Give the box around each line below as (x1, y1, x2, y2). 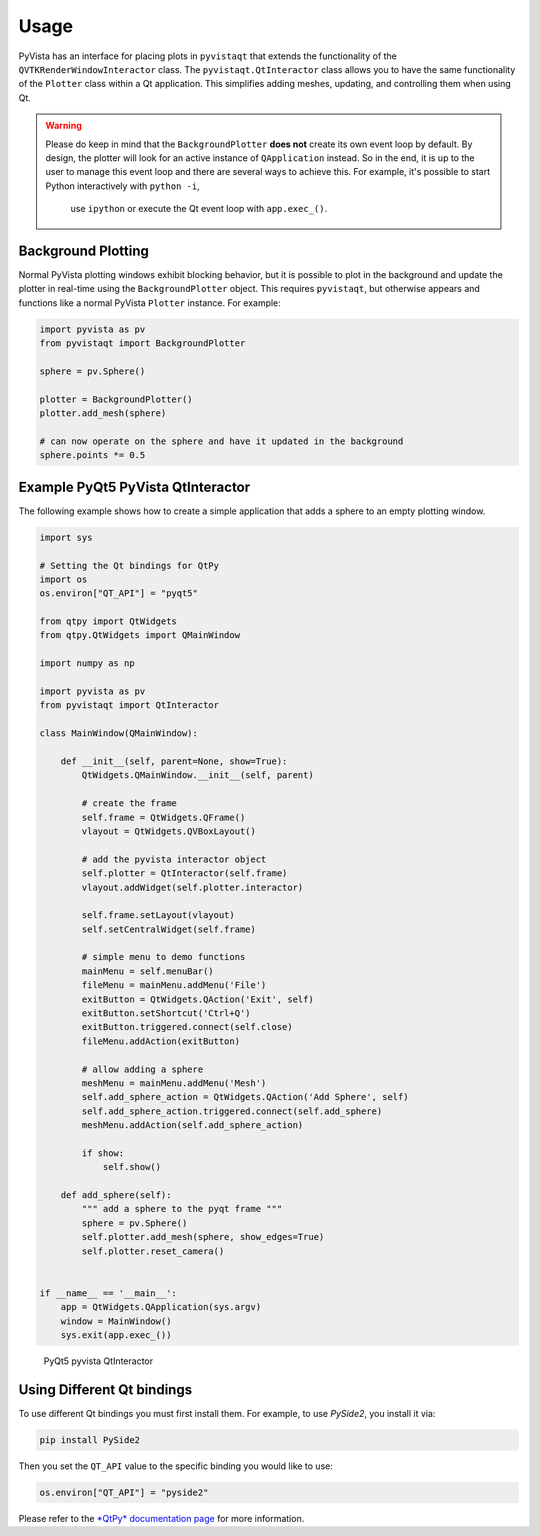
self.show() (102, 1161, 162, 1173)
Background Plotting (18, 242, 150, 259)
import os (39, 573, 88, 585)
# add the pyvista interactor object (81, 853, 267, 865)
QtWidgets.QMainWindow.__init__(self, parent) (81, 770, 314, 781)
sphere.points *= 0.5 (39, 450, 146, 461)
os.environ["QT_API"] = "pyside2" (39, 1486, 209, 1498)
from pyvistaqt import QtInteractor (39, 700, 220, 711)
